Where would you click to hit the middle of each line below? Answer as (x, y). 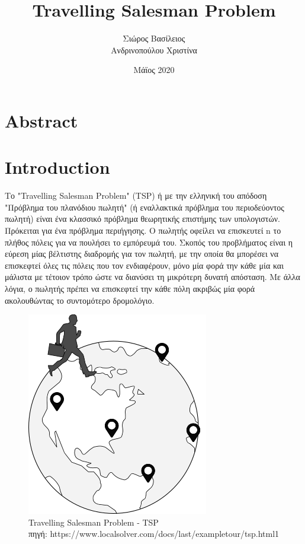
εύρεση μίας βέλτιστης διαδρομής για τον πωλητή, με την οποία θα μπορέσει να (142, 254)
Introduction (57, 167)
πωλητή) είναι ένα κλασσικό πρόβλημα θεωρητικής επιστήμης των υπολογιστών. (142, 219)
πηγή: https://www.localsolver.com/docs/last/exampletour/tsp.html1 (154, 534)
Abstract (41, 120)
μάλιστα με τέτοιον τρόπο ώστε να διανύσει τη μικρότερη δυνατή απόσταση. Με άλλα (152, 277)
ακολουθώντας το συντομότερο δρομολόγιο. (80, 300)
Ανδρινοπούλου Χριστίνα (154, 50)
